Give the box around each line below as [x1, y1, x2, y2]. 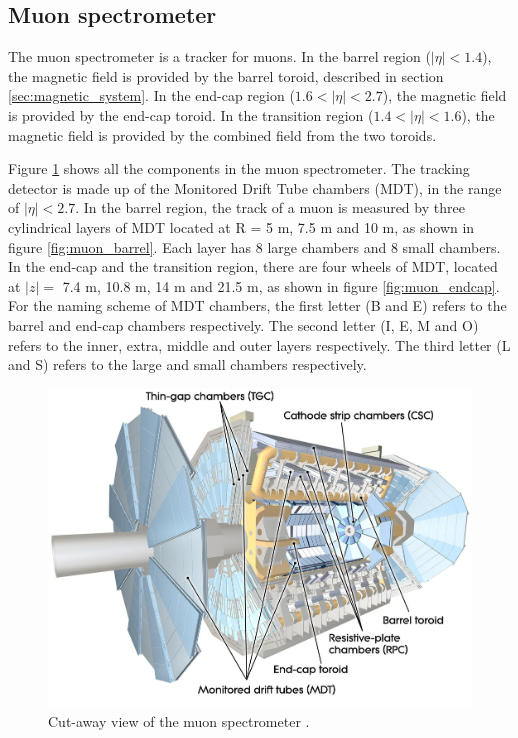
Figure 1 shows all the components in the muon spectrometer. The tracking [8, 158, 470, 179]
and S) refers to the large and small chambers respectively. [8, 354, 367, 375]
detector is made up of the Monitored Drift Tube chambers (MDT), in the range [8, 177, 502, 198]
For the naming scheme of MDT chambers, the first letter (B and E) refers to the [8, 295, 507, 316]
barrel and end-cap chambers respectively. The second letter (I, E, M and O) [8, 314, 479, 335]
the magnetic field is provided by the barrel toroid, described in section [8, 65, 444, 86]
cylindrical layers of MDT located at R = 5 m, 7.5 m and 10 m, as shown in [8, 216, 475, 237]
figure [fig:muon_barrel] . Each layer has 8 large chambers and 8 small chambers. [8, 236, 501, 257]
